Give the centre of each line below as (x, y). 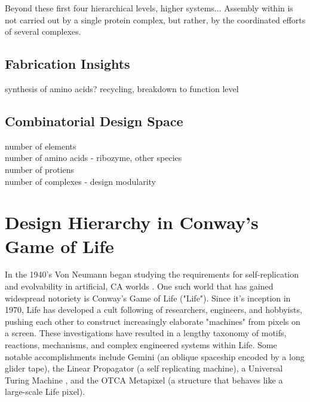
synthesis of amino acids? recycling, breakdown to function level (122, 88)
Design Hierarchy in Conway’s (132, 222)
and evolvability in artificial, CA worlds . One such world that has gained (139, 286)
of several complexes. (43, 31)
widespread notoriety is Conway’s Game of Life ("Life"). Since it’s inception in (148, 298)
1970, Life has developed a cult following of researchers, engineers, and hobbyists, (154, 310)
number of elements (41, 146)
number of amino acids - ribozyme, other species (93, 158)
